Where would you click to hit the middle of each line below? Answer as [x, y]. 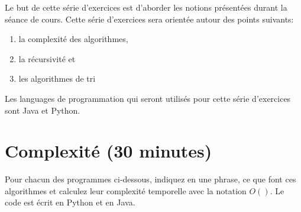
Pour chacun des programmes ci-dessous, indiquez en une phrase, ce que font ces [150, 179]
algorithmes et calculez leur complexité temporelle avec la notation [126, 190]
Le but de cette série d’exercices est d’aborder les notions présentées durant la [146, 7]
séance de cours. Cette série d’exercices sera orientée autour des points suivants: [149, 19]
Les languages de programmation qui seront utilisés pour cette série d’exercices [148, 98]
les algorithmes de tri [57, 78]
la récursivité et [47, 58]
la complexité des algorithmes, [73, 39]
